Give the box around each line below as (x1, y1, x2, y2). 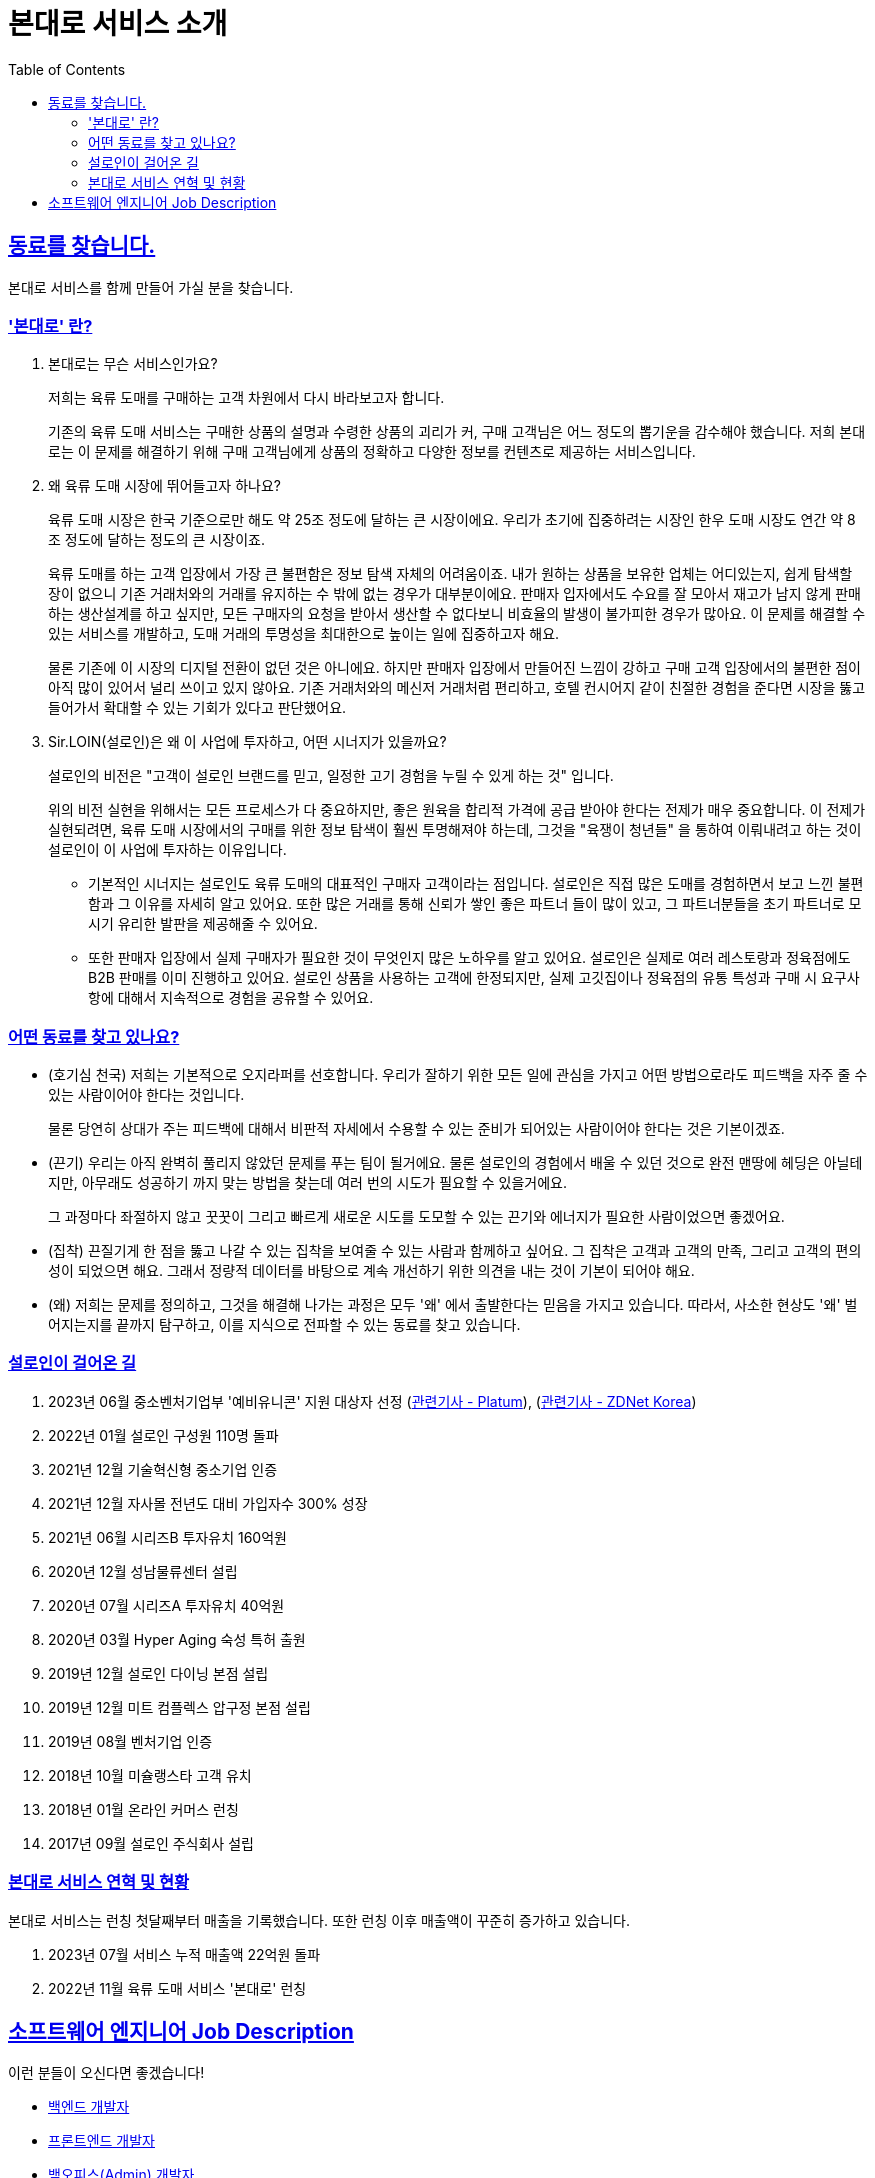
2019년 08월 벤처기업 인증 (48, 1732, 213, 1750)
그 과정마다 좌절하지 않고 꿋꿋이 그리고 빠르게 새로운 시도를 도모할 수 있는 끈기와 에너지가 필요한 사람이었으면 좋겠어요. (48, 1208, 785, 1226)
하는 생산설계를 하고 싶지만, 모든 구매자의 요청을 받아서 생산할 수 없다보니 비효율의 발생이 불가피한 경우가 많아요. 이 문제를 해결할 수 (48, 605, 866, 623)
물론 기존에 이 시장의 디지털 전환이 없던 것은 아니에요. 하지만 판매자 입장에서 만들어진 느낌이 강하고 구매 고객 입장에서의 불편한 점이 (48, 659, 862, 677)
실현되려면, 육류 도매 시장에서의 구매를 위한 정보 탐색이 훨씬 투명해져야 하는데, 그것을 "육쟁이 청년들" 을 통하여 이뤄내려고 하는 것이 (48, 821, 862, 839)
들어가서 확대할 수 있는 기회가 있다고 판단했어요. (48, 699, 347, 717)
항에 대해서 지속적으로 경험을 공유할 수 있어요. (88, 989, 374, 1007)
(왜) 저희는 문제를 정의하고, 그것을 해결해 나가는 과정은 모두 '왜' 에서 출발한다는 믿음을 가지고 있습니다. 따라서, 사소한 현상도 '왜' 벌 (48, 1296, 858, 1314)
